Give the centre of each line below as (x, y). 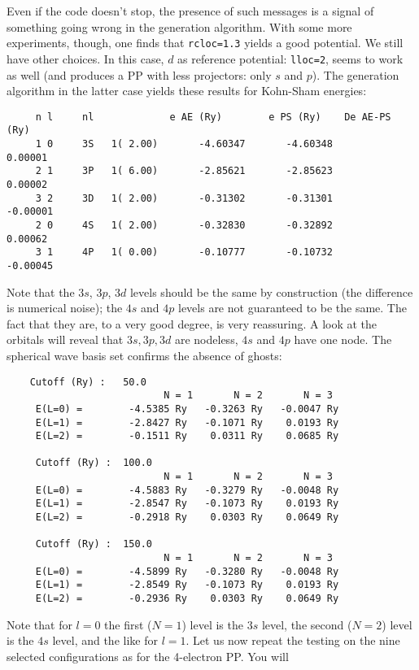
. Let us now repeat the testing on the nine (293, 640)
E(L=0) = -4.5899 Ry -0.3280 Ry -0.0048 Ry (187, 571)
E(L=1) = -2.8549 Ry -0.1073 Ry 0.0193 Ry (187, 585)
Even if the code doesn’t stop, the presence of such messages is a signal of (190, 11)
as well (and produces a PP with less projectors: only (139, 74)
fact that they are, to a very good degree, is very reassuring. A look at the (192, 323)
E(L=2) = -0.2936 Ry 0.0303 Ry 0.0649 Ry (187, 599)
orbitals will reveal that (65, 339)
